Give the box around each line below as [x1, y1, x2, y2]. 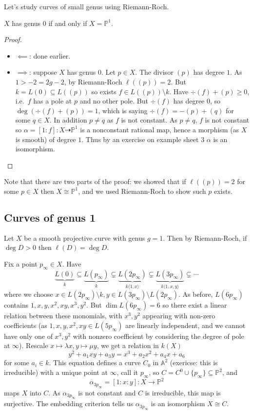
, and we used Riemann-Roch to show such [78, 186, 206, 196]
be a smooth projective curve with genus [24, 232, 145, 243]
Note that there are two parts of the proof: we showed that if [4, 176, 186, 186]
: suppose [29, 67, 57, 77]
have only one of [4, 331, 53, 341]
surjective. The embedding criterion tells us [4, 398, 134, 409]
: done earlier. [29, 50, 71, 61]
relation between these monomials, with [4, 310, 122, 321]
